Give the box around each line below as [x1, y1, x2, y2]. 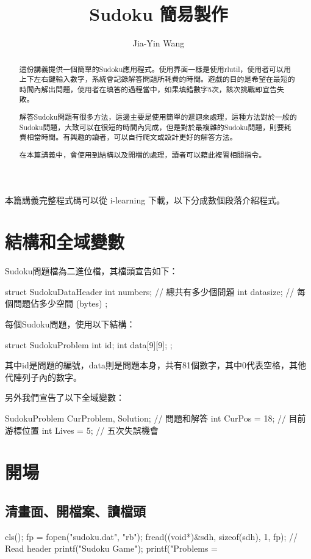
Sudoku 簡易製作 [89, 1, 228, 26]
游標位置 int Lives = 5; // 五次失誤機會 [5, 423, 159, 436]
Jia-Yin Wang [132, 37, 185, 49]
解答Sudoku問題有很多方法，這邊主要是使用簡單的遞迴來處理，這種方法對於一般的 [19, 112, 297, 122]
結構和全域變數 [5, 229, 125, 254]
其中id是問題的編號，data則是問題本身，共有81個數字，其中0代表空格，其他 [5, 359, 306, 371]
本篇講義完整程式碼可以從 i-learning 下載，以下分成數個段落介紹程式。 [5, 193, 285, 206]
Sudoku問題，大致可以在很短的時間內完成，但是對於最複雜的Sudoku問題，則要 [19, 122, 284, 132]
